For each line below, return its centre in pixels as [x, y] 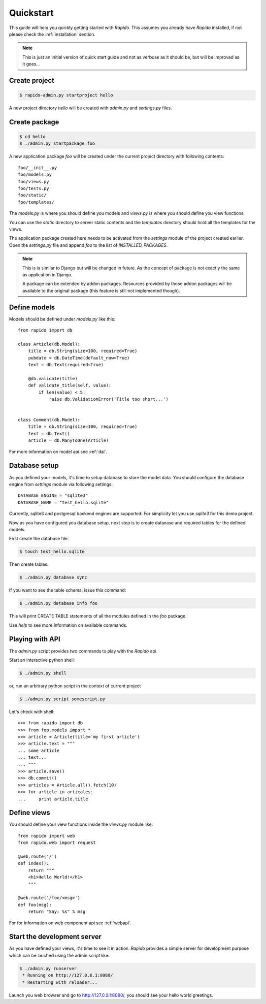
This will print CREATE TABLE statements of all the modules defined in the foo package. [98, 616]
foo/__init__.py [37, 168]
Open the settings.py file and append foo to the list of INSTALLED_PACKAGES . [88, 245]
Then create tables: [29, 564]
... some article [39, 750]
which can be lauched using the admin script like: [59, 955]
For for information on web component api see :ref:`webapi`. [70, 923]
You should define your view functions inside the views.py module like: [81, 824]
